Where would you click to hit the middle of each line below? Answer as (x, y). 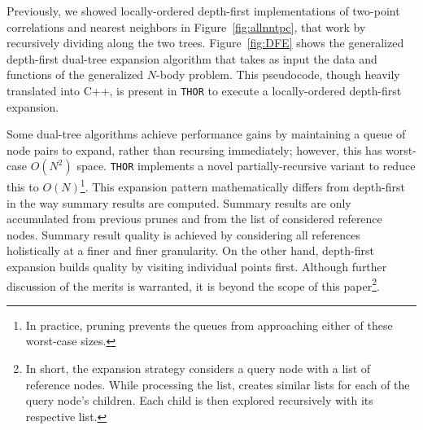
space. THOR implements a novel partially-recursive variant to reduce (246, 166)
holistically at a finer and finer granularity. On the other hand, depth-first (190, 250)
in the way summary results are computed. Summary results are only (179, 202)
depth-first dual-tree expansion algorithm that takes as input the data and (192, 58)
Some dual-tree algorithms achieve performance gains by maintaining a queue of (206, 134)
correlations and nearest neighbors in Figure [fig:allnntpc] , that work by (186, 26)
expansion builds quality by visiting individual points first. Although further (197, 267)
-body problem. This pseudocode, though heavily (278, 75)
